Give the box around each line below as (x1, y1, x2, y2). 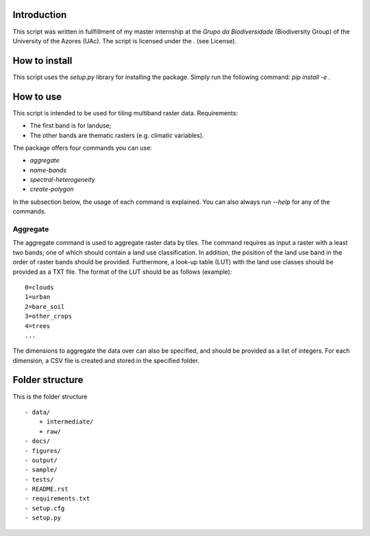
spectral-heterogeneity (29, 176, 95, 184)
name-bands (29, 165, 67, 174)
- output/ (25, 456, 58, 464)
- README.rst (25, 485, 69, 493)
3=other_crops (25, 312, 72, 321)
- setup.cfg (25, 504, 65, 512)
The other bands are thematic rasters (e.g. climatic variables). (29, 131, 205, 139)
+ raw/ (38, 428, 62, 435)
